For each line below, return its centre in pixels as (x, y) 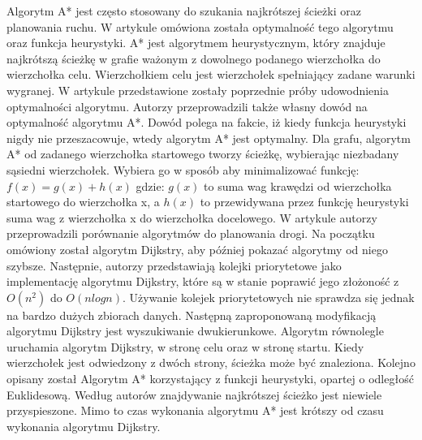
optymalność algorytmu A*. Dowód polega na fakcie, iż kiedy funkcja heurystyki (207, 122)
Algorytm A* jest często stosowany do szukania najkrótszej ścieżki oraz (184, 11)
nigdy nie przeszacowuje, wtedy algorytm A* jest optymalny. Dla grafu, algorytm (209, 138)
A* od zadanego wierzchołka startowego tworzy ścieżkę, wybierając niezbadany (203, 154)
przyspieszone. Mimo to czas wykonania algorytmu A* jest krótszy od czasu (195, 410)
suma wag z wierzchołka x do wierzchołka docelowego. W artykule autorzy (192, 217)
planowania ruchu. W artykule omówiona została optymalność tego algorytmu (200, 26)
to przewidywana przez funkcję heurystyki (304, 202)
